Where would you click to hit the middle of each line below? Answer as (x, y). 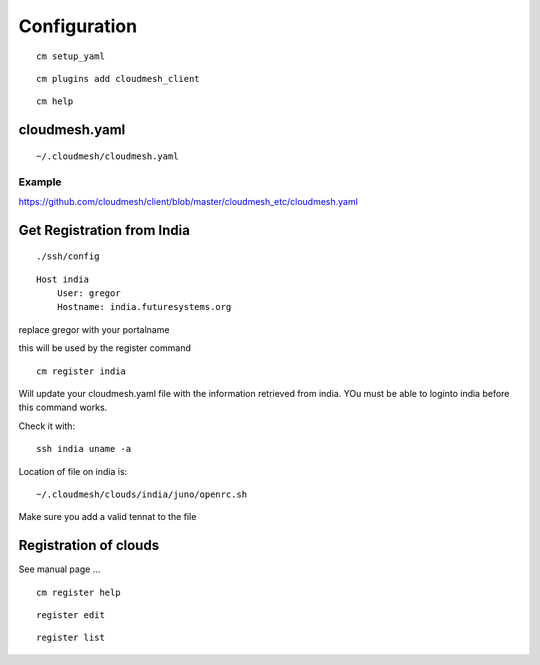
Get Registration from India (104, 230)
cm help (55, 101)
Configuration (78, 26)
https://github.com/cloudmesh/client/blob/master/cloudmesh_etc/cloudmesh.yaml (188, 201)
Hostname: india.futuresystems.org (144, 307)
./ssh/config (68, 256)
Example (40, 182)
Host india (63, 279)
